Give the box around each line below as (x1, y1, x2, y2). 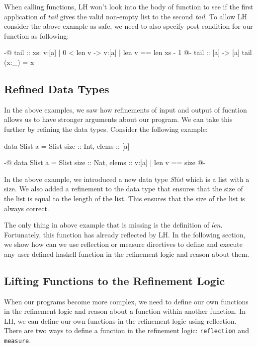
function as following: (4, 30, 69, 41)
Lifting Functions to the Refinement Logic (4, 273, 225, 288)
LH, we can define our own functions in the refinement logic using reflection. (4, 315, 237, 326)
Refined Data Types (4, 81, 109, 96)
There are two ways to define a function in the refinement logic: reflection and (4, 325, 249, 336)
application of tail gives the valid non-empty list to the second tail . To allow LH (4, 11, 247, 21)
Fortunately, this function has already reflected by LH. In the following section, (4, 229, 246, 239)
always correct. (4, 203, 49, 213)
